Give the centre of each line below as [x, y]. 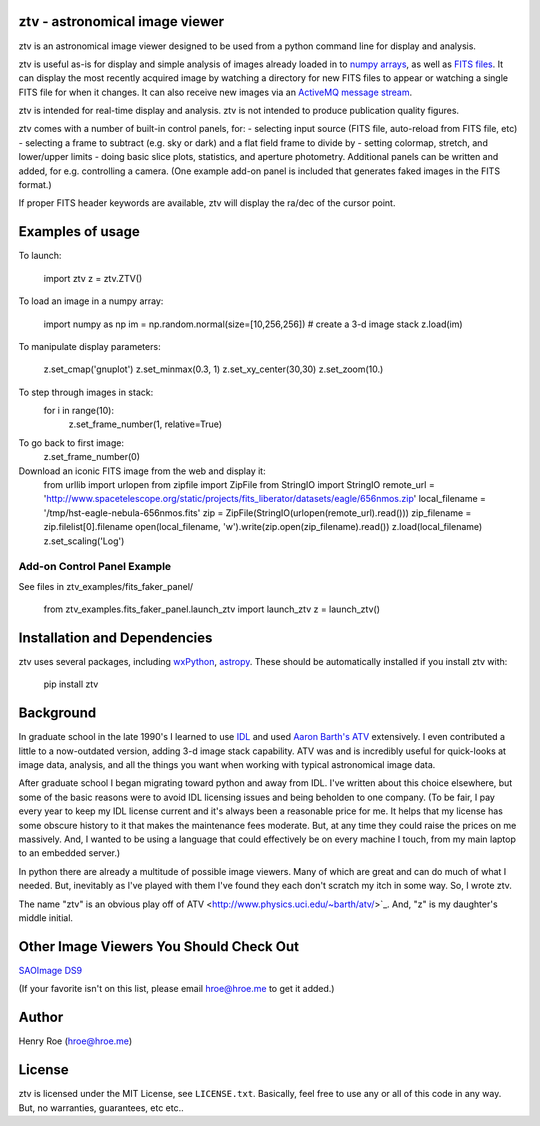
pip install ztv [71, 684]
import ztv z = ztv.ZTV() [93, 278]
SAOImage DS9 [50, 970]
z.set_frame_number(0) [91, 457]
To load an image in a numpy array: [91, 301]
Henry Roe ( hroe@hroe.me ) [75, 1041]
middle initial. [46, 918]
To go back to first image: [71, 442]
